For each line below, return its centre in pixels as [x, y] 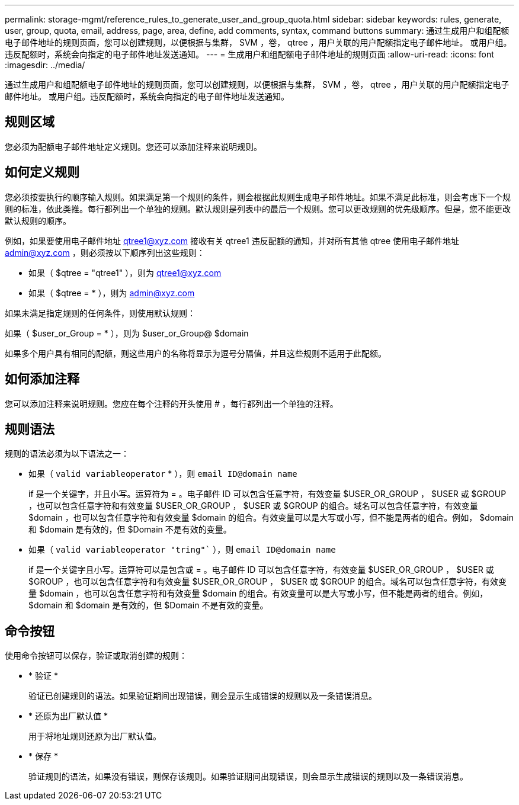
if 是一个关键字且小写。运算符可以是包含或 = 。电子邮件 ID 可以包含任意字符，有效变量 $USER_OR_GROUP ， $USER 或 [261, 570]
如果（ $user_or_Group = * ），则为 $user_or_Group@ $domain [127, 333]
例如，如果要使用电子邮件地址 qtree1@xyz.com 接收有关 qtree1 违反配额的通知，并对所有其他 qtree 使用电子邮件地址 [232, 240]
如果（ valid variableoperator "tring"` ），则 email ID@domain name [182, 550]
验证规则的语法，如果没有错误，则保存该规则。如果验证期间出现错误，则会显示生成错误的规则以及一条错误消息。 [248, 777]
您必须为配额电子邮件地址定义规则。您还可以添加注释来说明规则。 [133, 146]
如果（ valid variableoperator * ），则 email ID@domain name [163, 474]
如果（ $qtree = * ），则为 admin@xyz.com [112, 293]
